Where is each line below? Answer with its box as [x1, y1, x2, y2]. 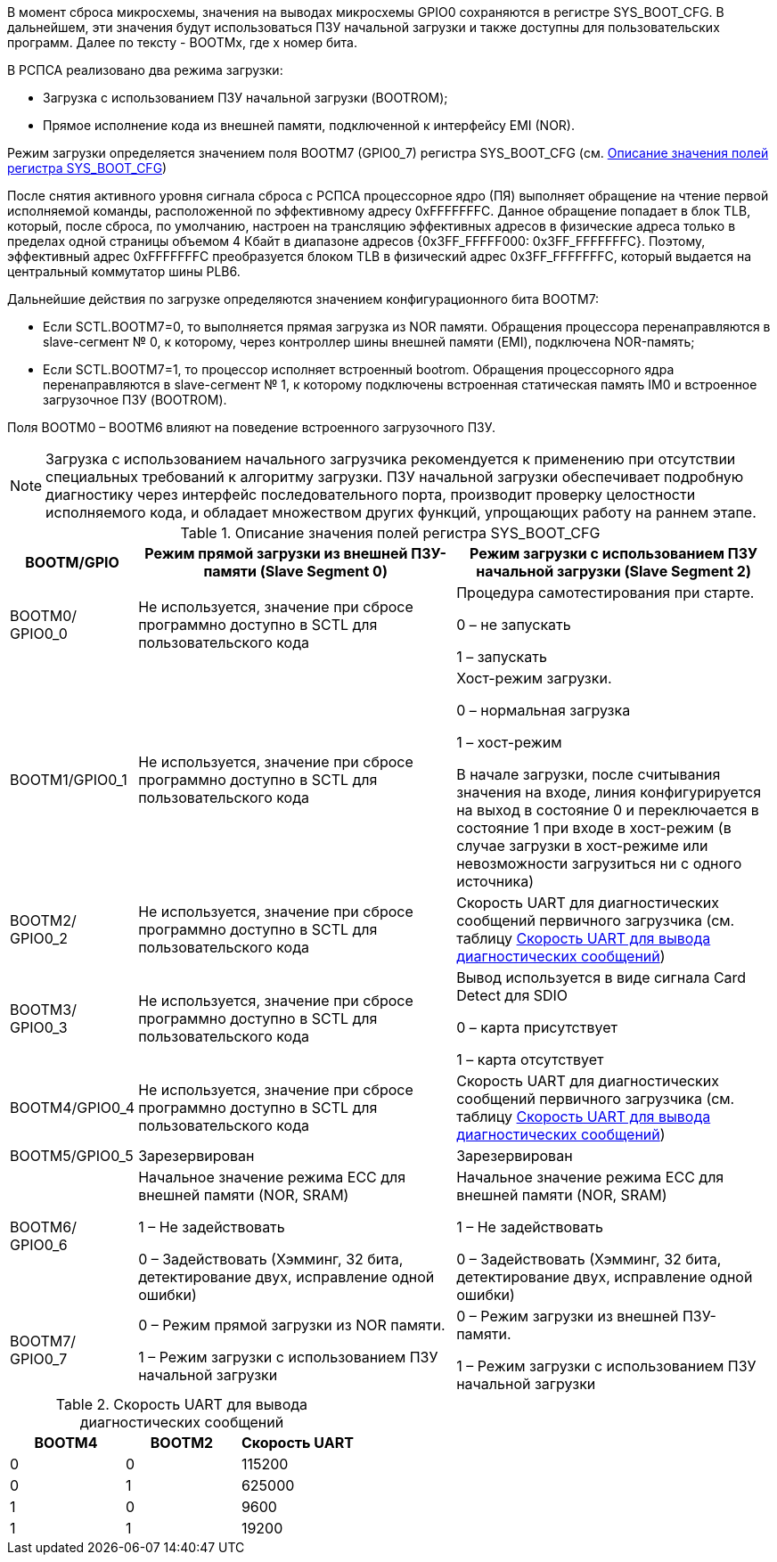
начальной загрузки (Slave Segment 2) [476, 562, 751, 580]
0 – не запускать [456, 616, 571, 634]
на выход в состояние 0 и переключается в [456, 801, 759, 819]
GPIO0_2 [10, 929, 69, 947]
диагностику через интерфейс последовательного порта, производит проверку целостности [45, 486, 696, 503]
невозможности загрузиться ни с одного [456, 855, 742, 872]
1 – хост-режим [456, 733, 562, 751]
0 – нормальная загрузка [456, 701, 631, 719]
